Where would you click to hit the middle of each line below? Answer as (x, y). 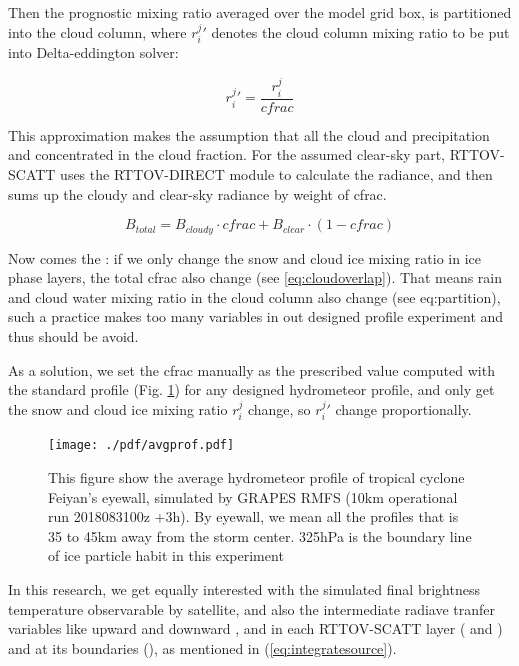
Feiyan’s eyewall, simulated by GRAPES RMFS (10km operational (253, 496)
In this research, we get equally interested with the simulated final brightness (244, 588)
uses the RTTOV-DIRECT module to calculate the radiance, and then (276, 174)
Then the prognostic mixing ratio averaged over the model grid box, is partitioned (260, 12)
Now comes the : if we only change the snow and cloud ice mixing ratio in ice (245, 257)
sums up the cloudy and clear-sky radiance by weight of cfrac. (197, 193)
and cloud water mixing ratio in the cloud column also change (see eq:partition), (254, 296)
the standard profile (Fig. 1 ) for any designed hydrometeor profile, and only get (251, 389)
